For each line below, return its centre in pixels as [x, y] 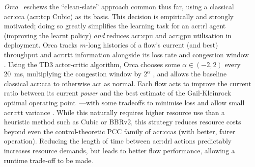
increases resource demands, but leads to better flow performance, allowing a [119, 150]
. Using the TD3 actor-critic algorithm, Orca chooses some [92, 64]
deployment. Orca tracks [41, 45]
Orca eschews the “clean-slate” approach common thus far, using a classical [119, 6]
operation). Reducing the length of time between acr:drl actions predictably [118, 141]
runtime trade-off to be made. [49, 160]
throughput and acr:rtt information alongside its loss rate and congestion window [127, 54]
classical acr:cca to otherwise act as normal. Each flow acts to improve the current [128, 83]
